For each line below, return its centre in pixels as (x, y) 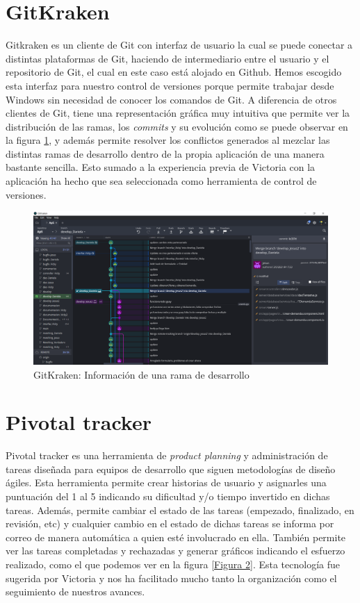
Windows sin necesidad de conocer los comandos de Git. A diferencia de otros (171, 99)
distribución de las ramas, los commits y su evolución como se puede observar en (177, 126)
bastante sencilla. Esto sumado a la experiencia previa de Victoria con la (161, 167)
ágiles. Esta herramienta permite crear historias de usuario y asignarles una (166, 482)
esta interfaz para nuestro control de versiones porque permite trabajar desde (170, 85)
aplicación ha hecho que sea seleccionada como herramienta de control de (161, 181)
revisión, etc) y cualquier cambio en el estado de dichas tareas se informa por (170, 523)
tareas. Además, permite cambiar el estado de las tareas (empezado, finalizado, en (180, 510)
